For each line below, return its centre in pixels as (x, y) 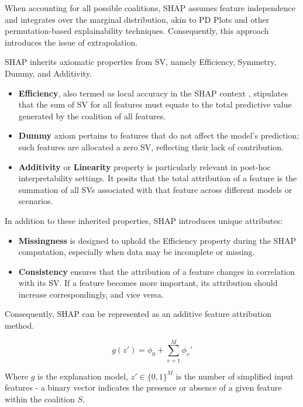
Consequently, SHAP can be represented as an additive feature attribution (138, 314)
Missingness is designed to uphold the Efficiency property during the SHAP (157, 240)
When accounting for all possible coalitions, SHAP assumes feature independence (150, 8)
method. (20, 325)
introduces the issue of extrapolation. (71, 42)
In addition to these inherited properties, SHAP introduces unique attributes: (144, 220)
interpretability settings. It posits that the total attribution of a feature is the (158, 178)
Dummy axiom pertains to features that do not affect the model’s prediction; (159, 135)
